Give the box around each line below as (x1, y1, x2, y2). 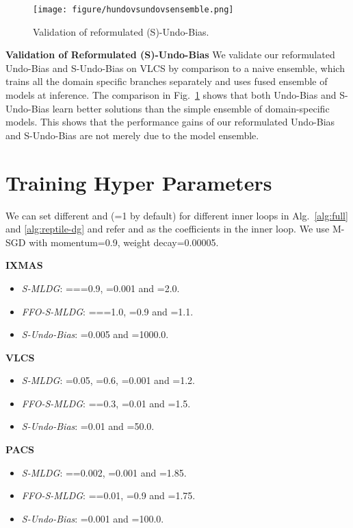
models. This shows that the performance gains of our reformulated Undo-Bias (5, 115, 335, 129)
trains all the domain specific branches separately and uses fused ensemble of (5, 74, 328, 88)
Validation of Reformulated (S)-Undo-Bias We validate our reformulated (5, 47, 335, 62)
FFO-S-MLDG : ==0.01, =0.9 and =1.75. (21, 488, 196, 503)
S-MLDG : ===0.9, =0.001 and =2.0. (21, 280, 180, 295)
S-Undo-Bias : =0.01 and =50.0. (21, 419, 155, 433)
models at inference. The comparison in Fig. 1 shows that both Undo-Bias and (5, 88, 337, 102)
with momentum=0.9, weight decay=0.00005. (29, 235, 219, 249)
